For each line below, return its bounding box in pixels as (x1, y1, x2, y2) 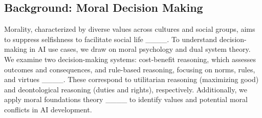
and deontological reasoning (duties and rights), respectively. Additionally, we (4, 84, 247, 94)
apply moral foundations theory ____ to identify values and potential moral (4, 94, 248, 105)
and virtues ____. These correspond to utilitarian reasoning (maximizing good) (4, 74, 259, 85)
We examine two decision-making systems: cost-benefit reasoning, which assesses (4, 53, 256, 64)
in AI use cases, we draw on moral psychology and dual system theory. (29, 44, 251, 54)
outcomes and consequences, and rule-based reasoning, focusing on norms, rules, (4, 64, 255, 74)
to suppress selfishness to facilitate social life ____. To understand (4, 33, 217, 44)
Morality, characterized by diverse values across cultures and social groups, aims (4, 24, 255, 34)
